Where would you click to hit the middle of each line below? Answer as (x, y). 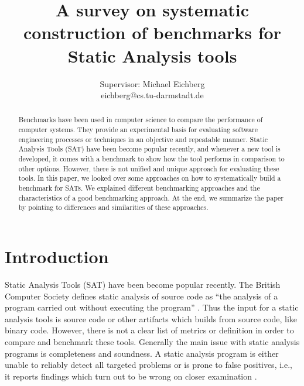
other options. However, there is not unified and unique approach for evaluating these (149, 168)
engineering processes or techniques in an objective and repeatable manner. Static (143, 139)
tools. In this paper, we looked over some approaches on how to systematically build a (150, 178)
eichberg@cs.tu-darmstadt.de (152, 95)
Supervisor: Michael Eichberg (152, 83)
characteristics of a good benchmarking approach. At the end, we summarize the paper (151, 197)
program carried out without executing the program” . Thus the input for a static (152, 307)
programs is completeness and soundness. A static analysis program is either (142, 353)
